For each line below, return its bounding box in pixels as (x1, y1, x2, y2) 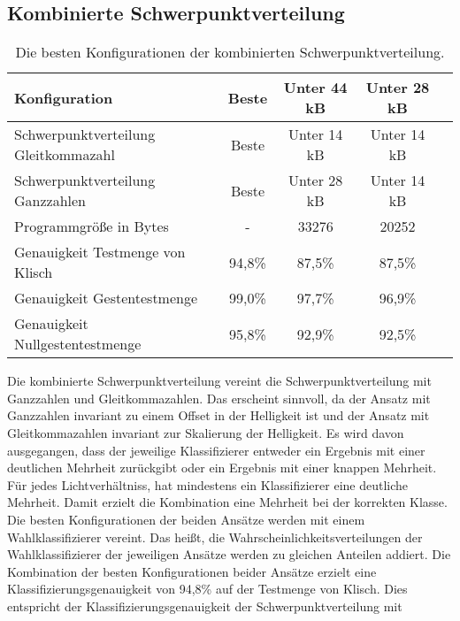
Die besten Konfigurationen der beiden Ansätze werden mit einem (7, 510, 365, 528)
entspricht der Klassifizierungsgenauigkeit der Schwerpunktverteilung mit (7, 596, 402, 615)
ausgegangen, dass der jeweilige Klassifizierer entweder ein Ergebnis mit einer (7, 441, 425, 459)
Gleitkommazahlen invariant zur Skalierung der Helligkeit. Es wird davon (7, 423, 404, 441)
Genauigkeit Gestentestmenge (14, 287, 198, 309)
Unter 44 (283, 77, 348, 98)
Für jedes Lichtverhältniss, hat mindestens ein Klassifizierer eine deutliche (7, 475, 409, 494)
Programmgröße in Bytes (14, 216, 169, 237)
